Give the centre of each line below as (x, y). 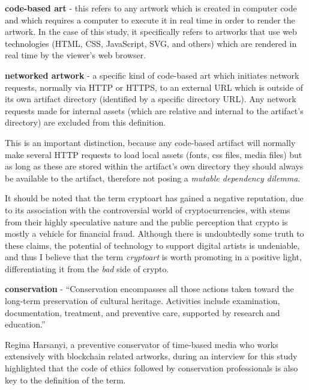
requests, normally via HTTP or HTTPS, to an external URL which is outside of (154, 87)
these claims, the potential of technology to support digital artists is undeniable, (152, 245)
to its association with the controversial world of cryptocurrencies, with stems (148, 209)
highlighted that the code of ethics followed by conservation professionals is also (151, 368)
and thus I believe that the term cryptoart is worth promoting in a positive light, (153, 257)
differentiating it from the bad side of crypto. (87, 268)
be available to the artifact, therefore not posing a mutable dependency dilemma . (153, 178)
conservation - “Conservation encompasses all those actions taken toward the (149, 289)
